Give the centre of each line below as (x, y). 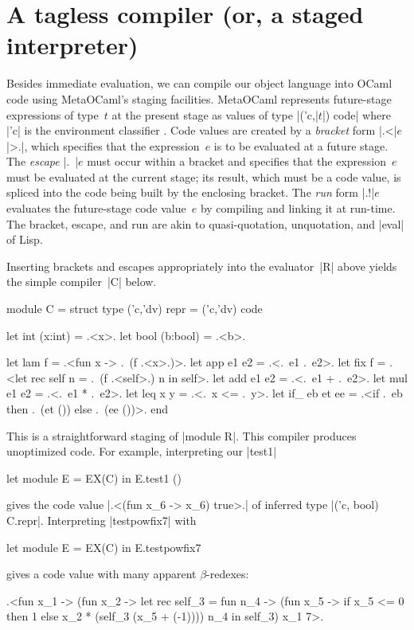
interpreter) (72, 45)
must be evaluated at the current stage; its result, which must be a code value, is (204, 176)
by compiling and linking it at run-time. (298, 208)
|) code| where (356, 114)
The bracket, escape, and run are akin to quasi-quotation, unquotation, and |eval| (205, 223)
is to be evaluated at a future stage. (301, 145)
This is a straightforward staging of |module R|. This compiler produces (182, 435)
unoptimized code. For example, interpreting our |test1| (142, 451)
